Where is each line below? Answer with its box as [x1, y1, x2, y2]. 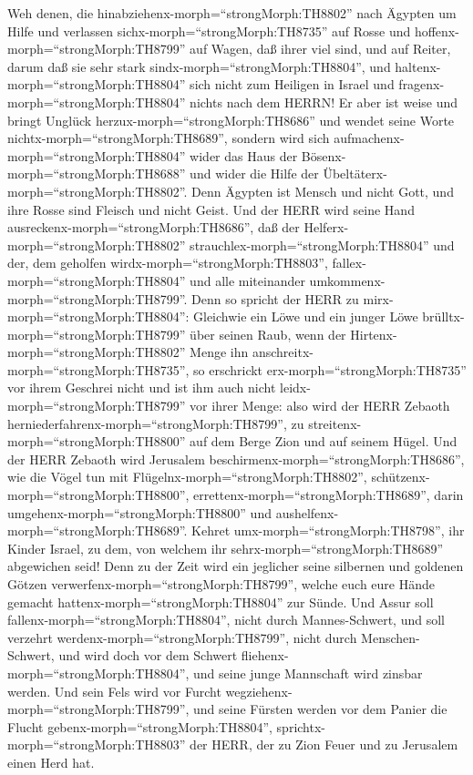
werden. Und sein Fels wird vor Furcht [7, 681, 221, 700]
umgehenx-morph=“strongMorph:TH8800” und [7, 503, 272, 522]
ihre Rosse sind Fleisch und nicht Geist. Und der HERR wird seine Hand [7, 199, 415, 219]
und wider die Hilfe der [190, 164, 319, 183]
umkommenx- [309, 270, 386, 290]
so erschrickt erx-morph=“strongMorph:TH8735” [193, 360, 467, 379]
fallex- [332, 253, 366, 272]
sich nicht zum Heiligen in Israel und [190, 75, 395, 94]
